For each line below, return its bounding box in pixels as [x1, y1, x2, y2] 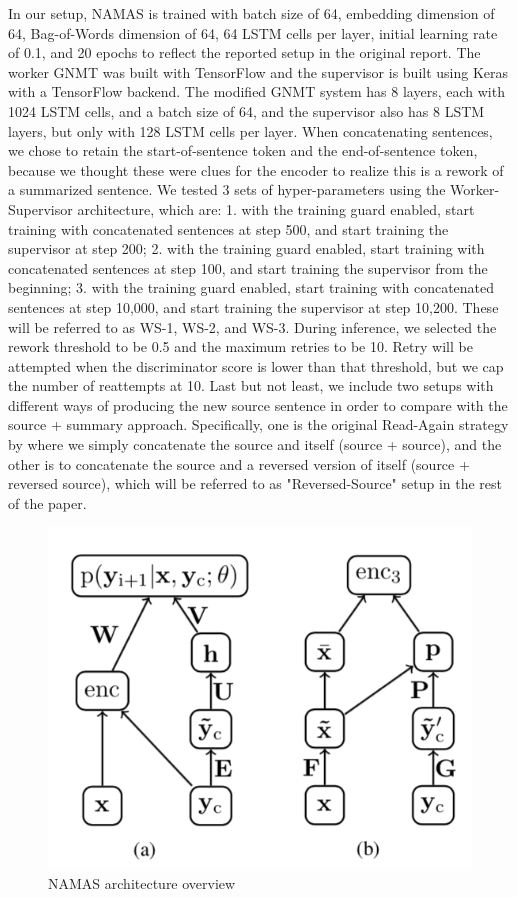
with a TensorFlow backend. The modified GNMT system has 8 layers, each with [8, 81, 505, 102]
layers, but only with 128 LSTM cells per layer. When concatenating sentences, [8, 120, 493, 141]
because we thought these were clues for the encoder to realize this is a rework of [8, 159, 504, 180]
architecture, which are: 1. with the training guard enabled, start [77, 198, 475, 219]
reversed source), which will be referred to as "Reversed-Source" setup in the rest [8, 473, 503, 494]
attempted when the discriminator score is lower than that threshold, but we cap [8, 355, 504, 376]
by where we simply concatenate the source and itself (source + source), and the [8, 434, 502, 455]
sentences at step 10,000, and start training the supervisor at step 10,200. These [8, 296, 499, 317]
